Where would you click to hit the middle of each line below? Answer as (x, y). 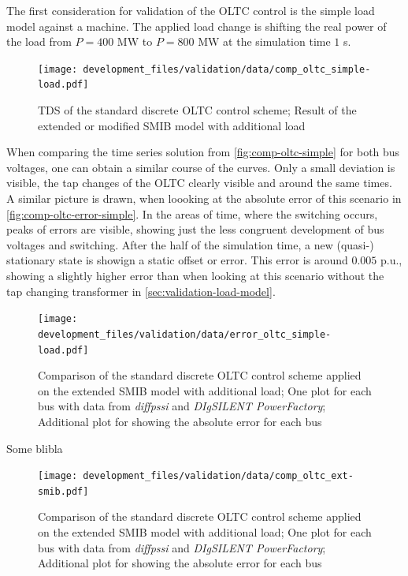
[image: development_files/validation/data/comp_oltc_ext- (196, 476)
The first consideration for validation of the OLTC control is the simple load (191, 10)
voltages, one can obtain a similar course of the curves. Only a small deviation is (201, 167)
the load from (39, 41)
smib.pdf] (63, 491)
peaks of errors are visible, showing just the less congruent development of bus (195, 229)
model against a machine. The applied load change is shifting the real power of (197, 26)
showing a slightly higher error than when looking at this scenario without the (195, 276)
